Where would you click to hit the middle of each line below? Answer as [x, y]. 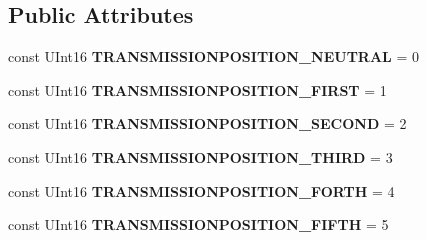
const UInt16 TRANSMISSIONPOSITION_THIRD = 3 [200, 156]
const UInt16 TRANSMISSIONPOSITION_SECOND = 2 [207, 123]
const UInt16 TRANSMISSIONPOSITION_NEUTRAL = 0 [214, 56]
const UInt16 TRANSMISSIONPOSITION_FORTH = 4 [201, 190]
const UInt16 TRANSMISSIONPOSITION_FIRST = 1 [197, 89]
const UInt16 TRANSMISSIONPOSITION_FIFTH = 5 [198, 224]
